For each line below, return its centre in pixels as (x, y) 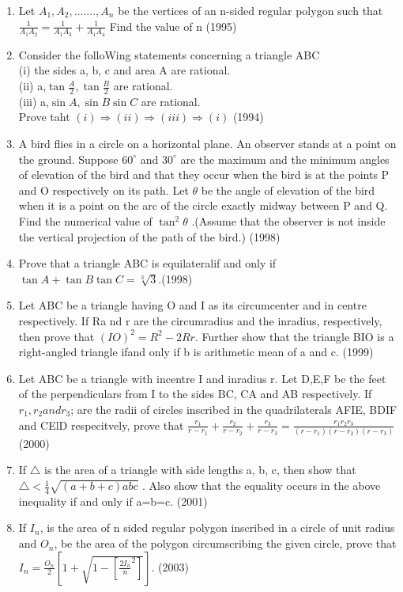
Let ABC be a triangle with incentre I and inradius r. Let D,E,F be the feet (202, 378)
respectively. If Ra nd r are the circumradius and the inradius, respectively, (200, 320)
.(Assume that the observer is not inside (288, 221)
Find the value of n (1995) (173, 26)
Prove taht (44, 117)
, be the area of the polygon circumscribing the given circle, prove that (225, 543)
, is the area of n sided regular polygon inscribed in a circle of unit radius (217, 527)
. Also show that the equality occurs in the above (262, 486)
